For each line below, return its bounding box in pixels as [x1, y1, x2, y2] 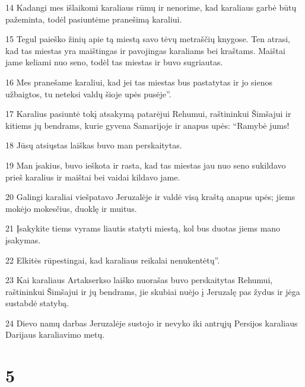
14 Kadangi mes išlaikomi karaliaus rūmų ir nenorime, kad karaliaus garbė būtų [5, 1, 297, 13]
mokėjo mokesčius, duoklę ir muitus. [5, 202, 137, 214]
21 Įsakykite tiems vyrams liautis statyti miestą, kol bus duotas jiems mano [5, 222, 281, 234]
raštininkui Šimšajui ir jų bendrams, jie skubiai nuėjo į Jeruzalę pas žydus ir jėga [5, 285, 300, 297]
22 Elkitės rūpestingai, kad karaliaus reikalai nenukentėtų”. [5, 253, 220, 266]
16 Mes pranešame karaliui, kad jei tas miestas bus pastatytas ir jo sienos [5, 75, 273, 88]
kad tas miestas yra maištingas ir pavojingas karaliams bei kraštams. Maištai [5, 44, 285, 56]
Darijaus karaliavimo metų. [5, 328, 105, 341]
